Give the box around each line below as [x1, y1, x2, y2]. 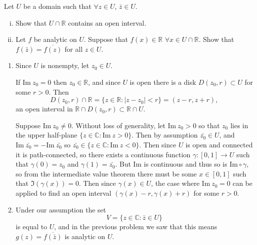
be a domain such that [23, 1, 92, 11]
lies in [230, 120, 249, 130]
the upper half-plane [15, 130, 78, 140]
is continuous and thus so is [143, 159, 227, 169]
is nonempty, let [41, 60, 89, 70]
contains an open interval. [68, 17, 146, 28]
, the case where [151, 178, 200, 188]
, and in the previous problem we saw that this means [54, 221, 217, 232]
